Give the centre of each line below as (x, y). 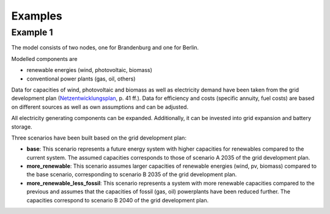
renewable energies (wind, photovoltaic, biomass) (90, 70)
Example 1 (32, 32)
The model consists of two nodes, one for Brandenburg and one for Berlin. (105, 48)
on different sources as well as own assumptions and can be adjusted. (100, 107)
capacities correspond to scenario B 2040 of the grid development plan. (118, 200)
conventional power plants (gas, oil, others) (81, 79)
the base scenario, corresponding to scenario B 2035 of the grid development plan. (132, 174)
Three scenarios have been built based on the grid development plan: (99, 138)
